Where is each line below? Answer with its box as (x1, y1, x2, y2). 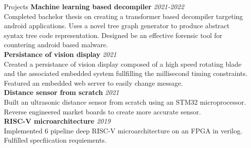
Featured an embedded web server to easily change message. (4, 77, 183, 88)
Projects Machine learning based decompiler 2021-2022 (4, 1, 184, 11)
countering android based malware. (4, 39, 108, 50)
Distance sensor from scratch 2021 (4, 87, 119, 97)
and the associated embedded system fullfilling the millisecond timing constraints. (4, 68, 248, 78)
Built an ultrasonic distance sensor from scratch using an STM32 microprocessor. (4, 96, 246, 107)
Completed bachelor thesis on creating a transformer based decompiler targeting (4, 11, 243, 21)
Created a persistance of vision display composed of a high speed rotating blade (4, 58, 242, 69)
